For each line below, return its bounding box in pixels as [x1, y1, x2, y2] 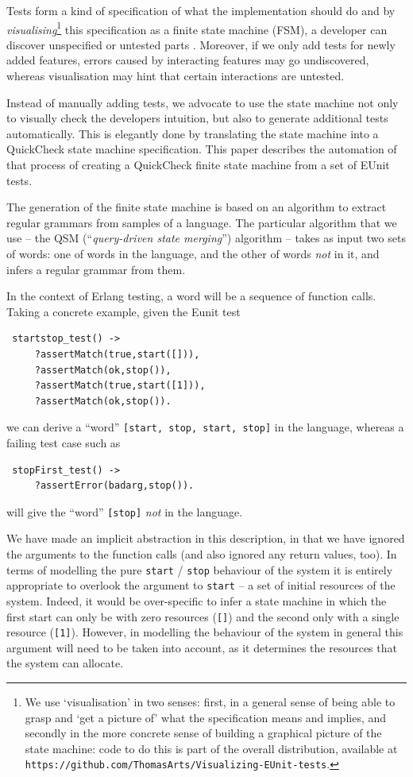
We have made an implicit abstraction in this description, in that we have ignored [6, 530, 405, 547]
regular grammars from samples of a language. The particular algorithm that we [6, 214, 397, 230]
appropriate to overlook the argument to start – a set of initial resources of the [6, 577, 396, 593]
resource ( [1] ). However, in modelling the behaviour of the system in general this [6, 624, 403, 640]
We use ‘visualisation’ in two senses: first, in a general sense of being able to [25, 694, 396, 709]
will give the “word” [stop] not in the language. [6, 503, 243, 520]
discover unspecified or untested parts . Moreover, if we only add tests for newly [6, 36, 396, 52]
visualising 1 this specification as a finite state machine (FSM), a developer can [6, 18, 388, 37]
